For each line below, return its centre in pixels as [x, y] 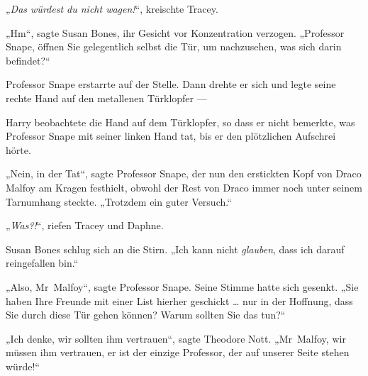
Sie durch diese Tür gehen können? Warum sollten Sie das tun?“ [146, 315]
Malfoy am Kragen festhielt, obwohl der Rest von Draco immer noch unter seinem [184, 187]
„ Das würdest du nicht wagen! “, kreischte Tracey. [112, 9]
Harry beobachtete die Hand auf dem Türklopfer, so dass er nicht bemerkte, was [180, 122]
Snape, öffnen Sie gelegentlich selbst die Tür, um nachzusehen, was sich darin [174, 46]
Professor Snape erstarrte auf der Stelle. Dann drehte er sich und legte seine [171, 84]
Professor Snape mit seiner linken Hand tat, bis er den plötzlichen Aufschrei [171, 136]
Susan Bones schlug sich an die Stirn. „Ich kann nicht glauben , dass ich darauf [175, 249]
